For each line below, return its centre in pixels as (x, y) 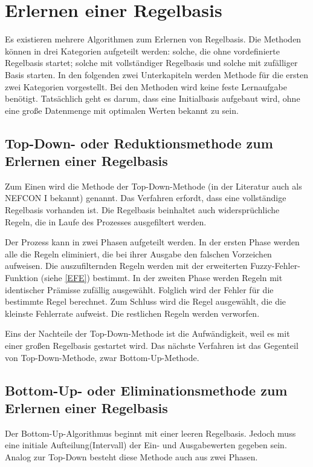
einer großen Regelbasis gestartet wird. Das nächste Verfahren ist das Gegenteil (152, 345)
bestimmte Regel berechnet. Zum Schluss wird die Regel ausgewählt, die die (146, 301)
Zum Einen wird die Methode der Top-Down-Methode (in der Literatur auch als (153, 186)
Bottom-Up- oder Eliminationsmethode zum (146, 390)
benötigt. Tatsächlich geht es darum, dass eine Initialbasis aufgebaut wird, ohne (153, 98)
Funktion (22, 278)
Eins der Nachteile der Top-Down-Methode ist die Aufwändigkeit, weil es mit (147, 333)
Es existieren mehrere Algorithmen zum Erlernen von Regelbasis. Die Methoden (153, 39)
